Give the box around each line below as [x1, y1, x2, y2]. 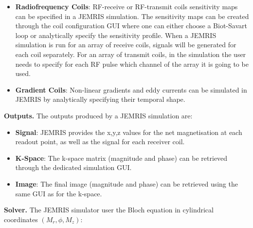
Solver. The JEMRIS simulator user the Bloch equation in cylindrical [4, 205, 214, 215]
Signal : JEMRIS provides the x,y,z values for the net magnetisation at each [15, 127, 242, 137]
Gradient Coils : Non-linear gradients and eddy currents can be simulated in [15, 84, 247, 95]
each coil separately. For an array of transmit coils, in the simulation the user [15, 49, 246, 59]
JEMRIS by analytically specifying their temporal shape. [15, 94, 185, 104]
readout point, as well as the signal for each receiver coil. [15, 136, 185, 147]
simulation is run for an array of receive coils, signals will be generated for [15, 39, 236, 50]
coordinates [4, 214, 38, 224]
